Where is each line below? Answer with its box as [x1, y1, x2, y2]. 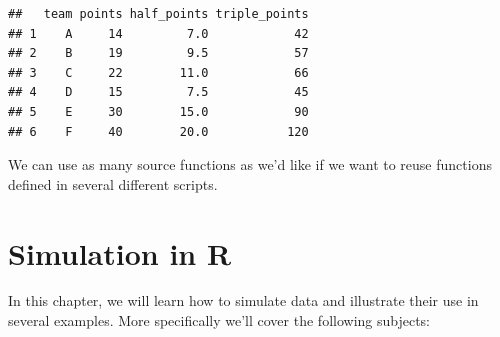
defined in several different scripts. [8, 173, 218, 194]
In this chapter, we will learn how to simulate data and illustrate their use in [8, 290, 479, 311]
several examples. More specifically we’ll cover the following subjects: [8, 310, 431, 331]
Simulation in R [8, 232, 232, 273]
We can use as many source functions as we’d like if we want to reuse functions [8, 154, 492, 175]
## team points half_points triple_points [8, 7, 309, 21]
